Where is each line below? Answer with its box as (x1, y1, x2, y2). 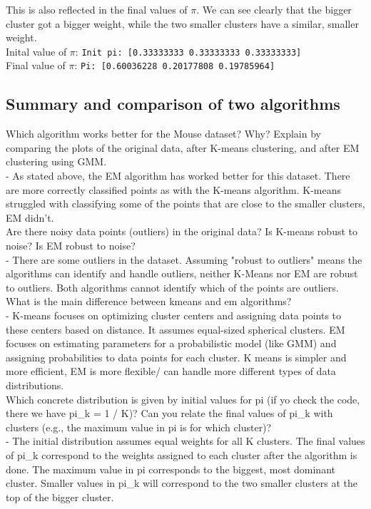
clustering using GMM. (6, 154, 107, 169)
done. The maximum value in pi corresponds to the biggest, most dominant (6, 461, 335, 476)
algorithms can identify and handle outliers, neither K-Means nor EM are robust (6, 266, 358, 281)
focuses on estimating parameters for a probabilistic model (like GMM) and (6, 336, 337, 351)
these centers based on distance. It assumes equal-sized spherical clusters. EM (6, 322, 345, 336)
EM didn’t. (6, 210, 54, 225)
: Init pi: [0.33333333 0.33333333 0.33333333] (75, 43, 302, 58)
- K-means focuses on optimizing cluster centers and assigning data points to (6, 308, 342, 323)
